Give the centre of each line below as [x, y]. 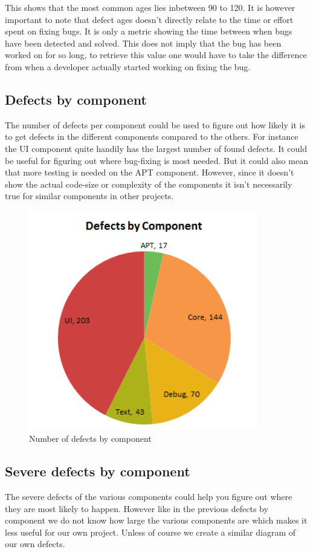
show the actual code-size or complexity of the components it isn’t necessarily [149, 184]
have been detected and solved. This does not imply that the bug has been [143, 43]
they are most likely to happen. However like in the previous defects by [137, 508]
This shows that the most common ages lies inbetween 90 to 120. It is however [150, 7]
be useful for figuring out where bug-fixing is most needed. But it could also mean [156, 160]
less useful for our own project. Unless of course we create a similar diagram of [150, 532]
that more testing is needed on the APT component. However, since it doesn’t [150, 172]
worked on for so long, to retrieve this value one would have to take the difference [156, 55]
